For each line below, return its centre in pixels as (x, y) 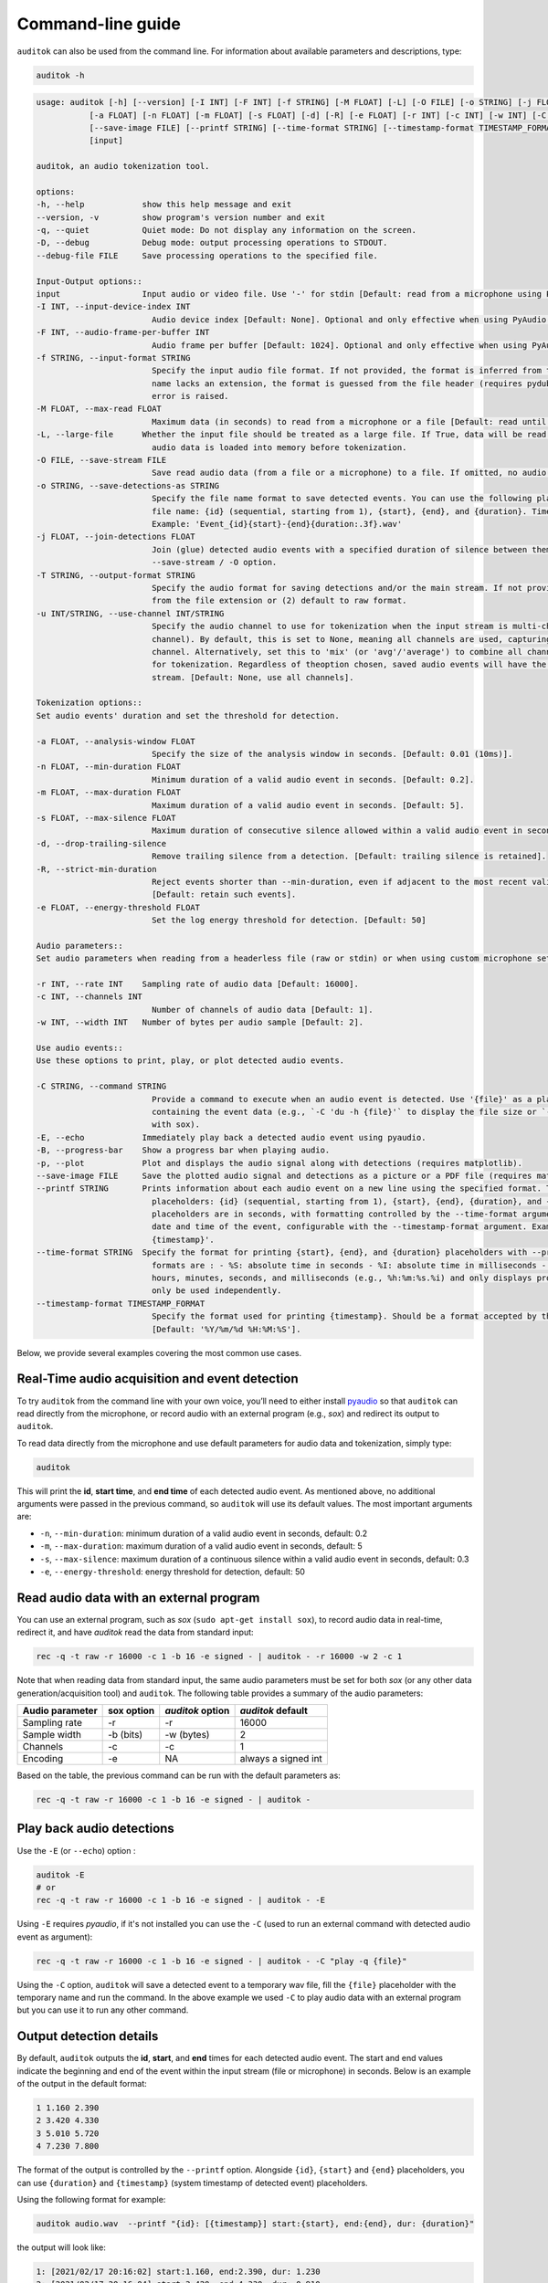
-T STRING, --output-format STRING (116, 575)
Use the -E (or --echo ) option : (76, 1850)
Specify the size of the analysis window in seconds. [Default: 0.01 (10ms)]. (332, 754)
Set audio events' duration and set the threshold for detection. (188, 715)
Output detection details (88, 2036)
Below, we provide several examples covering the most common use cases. (159, 1352)
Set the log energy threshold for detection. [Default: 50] (289, 921)
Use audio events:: (79, 1048)
